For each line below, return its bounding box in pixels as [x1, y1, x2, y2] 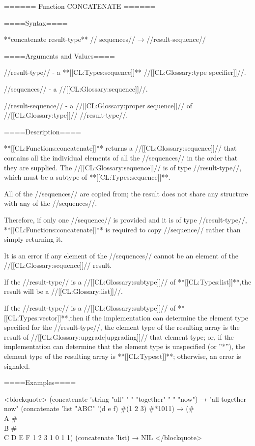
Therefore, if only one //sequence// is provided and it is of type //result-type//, [4, 214, 247, 224]
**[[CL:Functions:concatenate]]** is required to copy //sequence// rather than [4, 224, 241, 234]
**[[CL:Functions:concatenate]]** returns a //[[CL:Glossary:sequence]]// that [4, 143, 237, 153]
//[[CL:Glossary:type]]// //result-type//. [4, 110, 128, 120]
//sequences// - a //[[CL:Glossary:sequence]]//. [4, 83, 148, 94]
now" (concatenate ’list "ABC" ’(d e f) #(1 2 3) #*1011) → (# [4, 403, 195, 414]
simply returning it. [4, 234, 63, 244]
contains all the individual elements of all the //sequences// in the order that [4, 152, 238, 162]
